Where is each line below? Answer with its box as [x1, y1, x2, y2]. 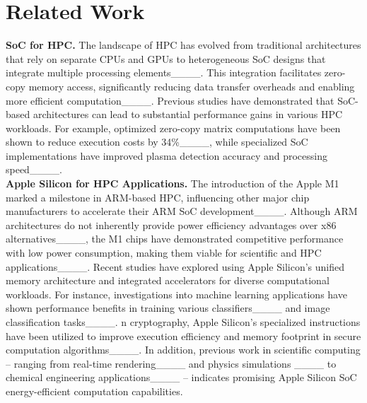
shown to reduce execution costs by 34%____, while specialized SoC [6, 134, 308, 149]
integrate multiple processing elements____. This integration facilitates [6, 65, 322, 80]
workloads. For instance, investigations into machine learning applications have [6, 286, 347, 301]
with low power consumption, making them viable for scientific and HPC [6, 245, 322, 260]
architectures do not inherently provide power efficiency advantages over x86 [6, 217, 337, 232]
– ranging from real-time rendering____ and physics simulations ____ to [6, 356, 337, 370]
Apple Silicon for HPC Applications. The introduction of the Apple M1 [6, 176, 339, 191]
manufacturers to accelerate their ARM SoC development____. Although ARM [6, 204, 358, 218]
